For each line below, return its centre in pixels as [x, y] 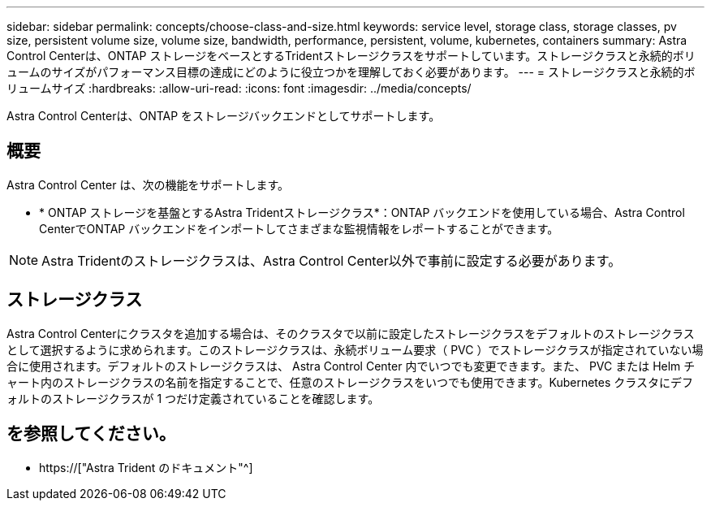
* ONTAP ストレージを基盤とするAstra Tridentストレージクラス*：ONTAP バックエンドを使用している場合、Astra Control [362, 212]
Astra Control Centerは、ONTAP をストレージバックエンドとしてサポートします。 [224, 116]
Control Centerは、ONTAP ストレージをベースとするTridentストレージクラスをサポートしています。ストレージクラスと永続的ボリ [351, 56]
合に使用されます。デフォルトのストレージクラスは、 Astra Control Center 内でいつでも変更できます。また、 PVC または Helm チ [351, 366]
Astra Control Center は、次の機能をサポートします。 [148, 184]
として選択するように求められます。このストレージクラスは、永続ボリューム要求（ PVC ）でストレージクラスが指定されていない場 [355, 349]
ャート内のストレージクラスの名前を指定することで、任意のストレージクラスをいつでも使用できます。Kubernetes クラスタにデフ [350, 382]
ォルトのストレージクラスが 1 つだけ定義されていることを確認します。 [193, 398]
